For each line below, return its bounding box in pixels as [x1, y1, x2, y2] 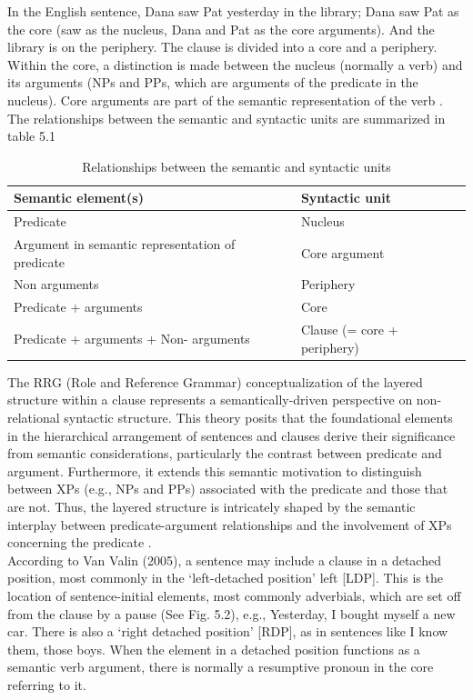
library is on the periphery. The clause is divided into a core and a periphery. [7, 37, 438, 56]
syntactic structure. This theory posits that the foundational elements [64, 408, 453, 427]
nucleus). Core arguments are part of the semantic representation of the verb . [7, 90, 443, 109]
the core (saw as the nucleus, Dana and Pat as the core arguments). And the [7, 19, 435, 38]
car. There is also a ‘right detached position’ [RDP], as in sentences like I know [7, 622, 448, 641]
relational [7, 408, 60, 427]
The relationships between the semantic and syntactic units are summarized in [7, 108, 446, 127]
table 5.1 [7, 126, 55, 145]
